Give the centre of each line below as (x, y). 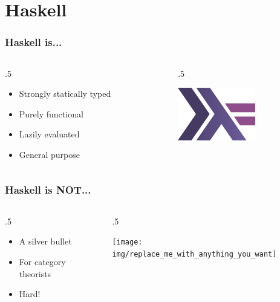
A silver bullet (45, 241)
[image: (127, 242)
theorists (35, 273)
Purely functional (51, 113)
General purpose (50, 154)
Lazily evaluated (49, 134)
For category (42, 261)
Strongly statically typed (65, 94)
